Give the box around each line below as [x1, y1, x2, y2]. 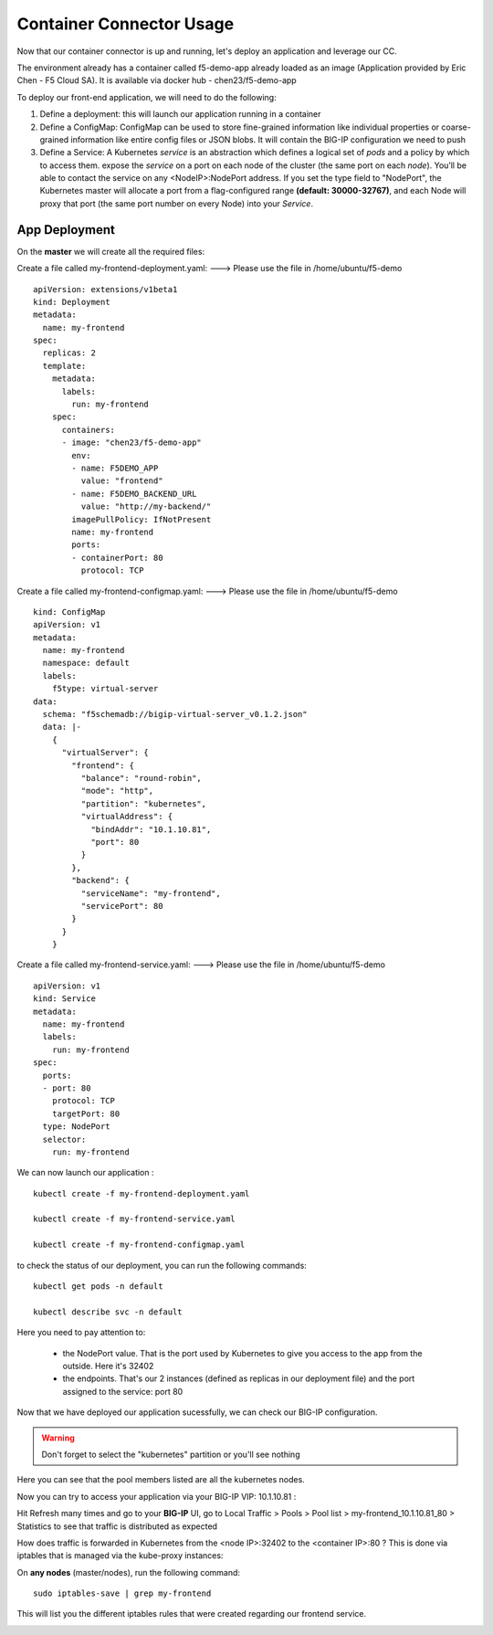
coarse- [441, 121, 472, 132]
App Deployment [16, 222, 116, 237]
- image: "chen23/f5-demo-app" [61, 438, 203, 448]
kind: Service [33, 994, 96, 1004]
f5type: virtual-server [51, 683, 159, 694]
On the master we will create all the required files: [16, 246, 205, 257]
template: [42, 361, 87, 371]
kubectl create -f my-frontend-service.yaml [33, 1214, 236, 1224]
